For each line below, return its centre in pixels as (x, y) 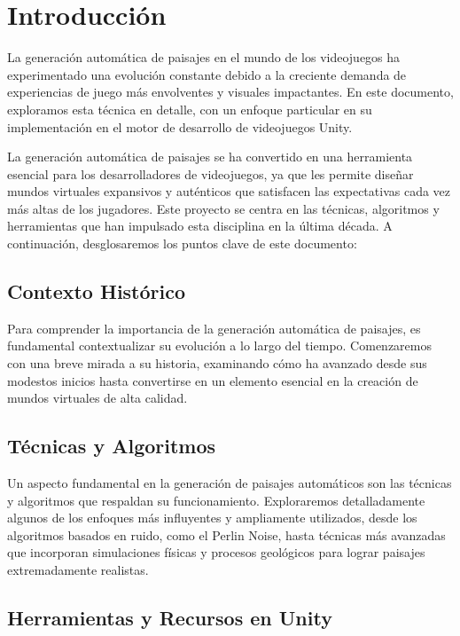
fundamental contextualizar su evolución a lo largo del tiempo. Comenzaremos (219, 345)
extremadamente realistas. (78, 569)
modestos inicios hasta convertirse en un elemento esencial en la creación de (213, 380)
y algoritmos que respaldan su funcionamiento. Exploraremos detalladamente (216, 500)
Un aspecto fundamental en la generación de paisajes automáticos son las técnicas (230, 483)
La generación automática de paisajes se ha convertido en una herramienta (210, 157)
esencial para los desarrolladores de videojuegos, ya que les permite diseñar (211, 173)
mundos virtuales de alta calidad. (97, 398)
